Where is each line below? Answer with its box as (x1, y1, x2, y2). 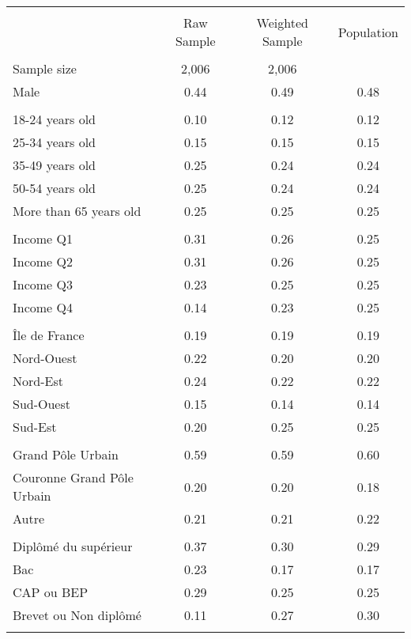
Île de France (13, 326, 85, 344)
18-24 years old (13, 110, 96, 128)
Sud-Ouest (13, 395, 70, 413)
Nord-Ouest (13, 349, 77, 367)
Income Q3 (13, 275, 73, 293)
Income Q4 (13, 298, 73, 316)
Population (337, 22, 398, 41)
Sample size (13, 59, 77, 78)
